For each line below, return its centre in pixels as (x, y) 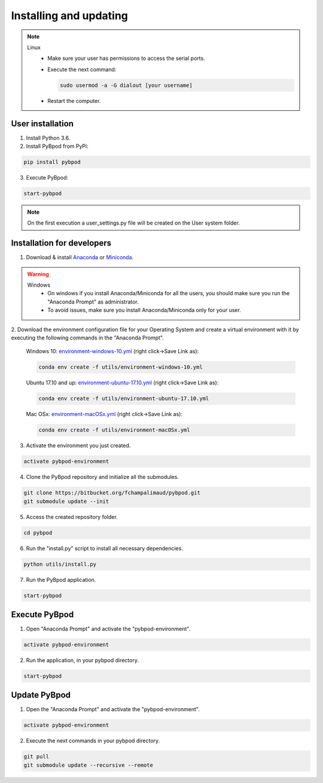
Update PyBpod (41, 695)
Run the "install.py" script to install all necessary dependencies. (105, 548)
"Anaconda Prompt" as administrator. (93, 302)
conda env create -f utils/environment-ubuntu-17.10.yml (124, 399)
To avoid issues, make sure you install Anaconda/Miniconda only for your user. (144, 310)
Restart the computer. (74, 101)
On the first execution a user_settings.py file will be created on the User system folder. (134, 223)
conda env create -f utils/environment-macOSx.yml (115, 430)
